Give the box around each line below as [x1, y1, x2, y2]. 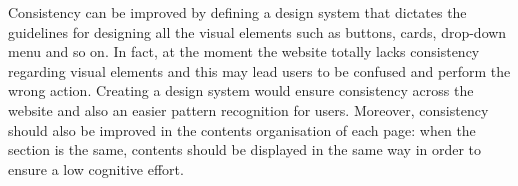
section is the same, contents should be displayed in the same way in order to [8, 139, 482, 160]
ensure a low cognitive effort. [8, 158, 184, 179]
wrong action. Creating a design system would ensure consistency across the [8, 80, 474, 101]
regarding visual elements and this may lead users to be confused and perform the [8, 60, 511, 81]
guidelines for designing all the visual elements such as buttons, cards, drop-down [8, 21, 507, 42]
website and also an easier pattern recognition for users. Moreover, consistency [8, 99, 489, 120]
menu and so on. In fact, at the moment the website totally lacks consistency [8, 41, 480, 62]
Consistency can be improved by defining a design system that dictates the [8, 2, 467, 22]
